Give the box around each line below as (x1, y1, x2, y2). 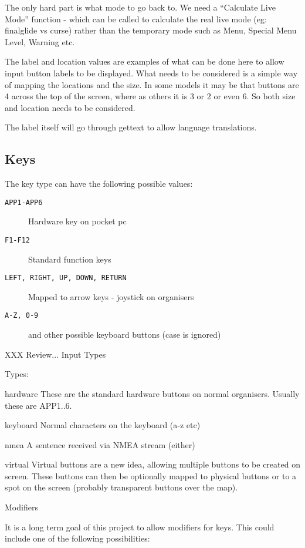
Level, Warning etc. (5, 35, 75, 48)
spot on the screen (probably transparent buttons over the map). (5, 481, 238, 493)
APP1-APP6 (5, 198, 43, 207)
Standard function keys (28, 253, 111, 265)
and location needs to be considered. (5, 101, 135, 113)
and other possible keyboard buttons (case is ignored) (28, 328, 221, 341)
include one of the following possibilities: (5, 532, 150, 544)
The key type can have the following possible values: (5, 177, 193, 190)
